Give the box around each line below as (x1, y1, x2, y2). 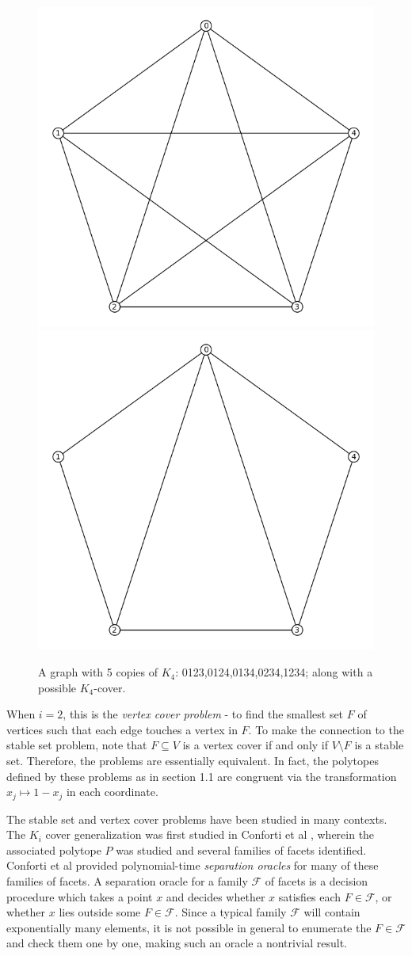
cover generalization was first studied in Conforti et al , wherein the (45, 826, 375, 843)
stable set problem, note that (6, 737, 147, 753)
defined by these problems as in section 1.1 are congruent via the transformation (6, 767, 397, 784)
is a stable (354, 737, 404, 753)
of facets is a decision (265, 873, 368, 889)
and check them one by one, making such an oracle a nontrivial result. (6, 935, 347, 951)
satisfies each (278, 888, 341, 905)
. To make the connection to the (248, 721, 404, 737)
